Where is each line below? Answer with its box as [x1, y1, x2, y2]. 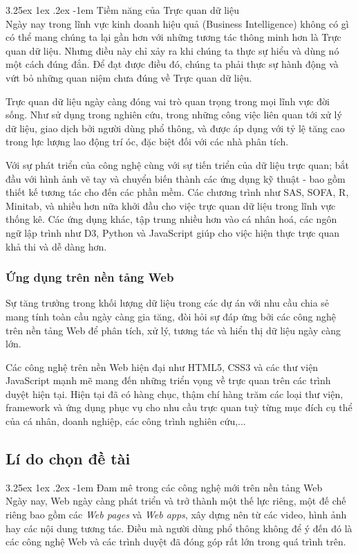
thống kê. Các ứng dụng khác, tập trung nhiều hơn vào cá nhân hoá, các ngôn [6, 212, 337, 226]
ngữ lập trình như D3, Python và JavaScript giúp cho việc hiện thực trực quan [6, 225, 339, 239]
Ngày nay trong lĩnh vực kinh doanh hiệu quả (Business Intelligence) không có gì [6, 16, 349, 30]
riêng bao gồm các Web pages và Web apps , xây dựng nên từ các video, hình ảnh [6, 507, 347, 522]
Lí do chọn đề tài [6, 448, 131, 469]
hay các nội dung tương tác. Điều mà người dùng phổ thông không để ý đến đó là [6, 520, 352, 535]
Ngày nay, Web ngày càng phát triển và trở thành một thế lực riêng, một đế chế [6, 493, 346, 508]
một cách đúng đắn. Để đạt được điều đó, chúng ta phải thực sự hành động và [6, 57, 339, 71]
